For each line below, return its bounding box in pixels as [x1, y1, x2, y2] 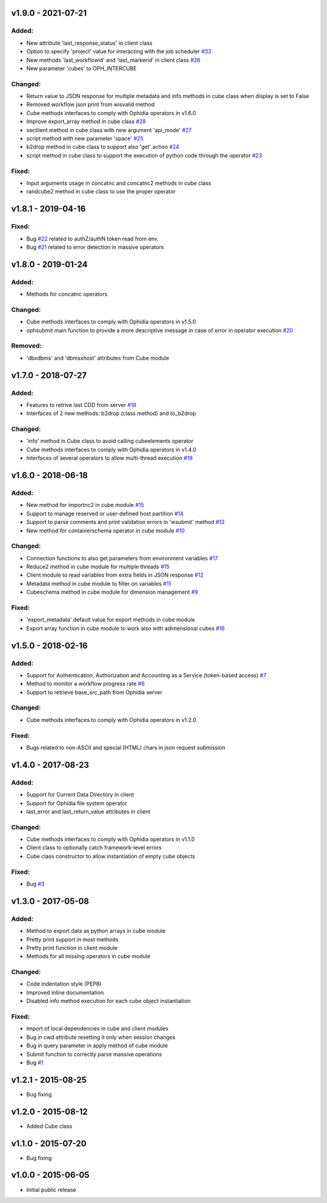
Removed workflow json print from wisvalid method [26, 101, 155, 108]
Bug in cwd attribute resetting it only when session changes [26, 1033, 176, 1041]
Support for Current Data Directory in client [26, 791, 134, 798]
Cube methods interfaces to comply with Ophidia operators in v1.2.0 [26, 716, 197, 723]
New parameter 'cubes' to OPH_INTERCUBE [26, 64, 137, 72]
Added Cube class [26, 1122, 73, 1130]
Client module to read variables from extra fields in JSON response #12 [26, 571, 204, 578]
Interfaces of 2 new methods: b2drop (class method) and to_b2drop [26, 409, 196, 417]
